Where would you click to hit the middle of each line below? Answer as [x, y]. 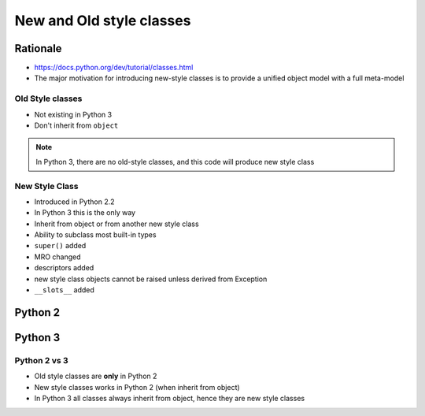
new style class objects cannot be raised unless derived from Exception [151, 279]
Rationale [38, 48]
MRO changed [58, 257]
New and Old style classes [103, 20]
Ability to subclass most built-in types [95, 235]
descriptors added [64, 268]
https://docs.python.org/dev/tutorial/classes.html [114, 68]
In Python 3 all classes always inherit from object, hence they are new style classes [170, 398]
